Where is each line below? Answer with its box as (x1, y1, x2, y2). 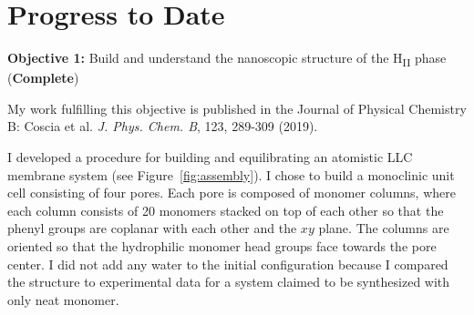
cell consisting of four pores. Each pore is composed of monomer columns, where (7, 183, 456, 202)
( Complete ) (7, 68, 79, 87)
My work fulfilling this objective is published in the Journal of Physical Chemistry (7, 98, 467, 117)
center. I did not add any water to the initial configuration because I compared (7, 254, 448, 273)
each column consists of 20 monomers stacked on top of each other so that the (7, 200, 444, 219)
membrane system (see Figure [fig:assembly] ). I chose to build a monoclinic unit (7, 165, 455, 184)
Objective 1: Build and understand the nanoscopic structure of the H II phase (7, 48, 447, 69)
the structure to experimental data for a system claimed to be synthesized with (7, 272, 450, 291)
